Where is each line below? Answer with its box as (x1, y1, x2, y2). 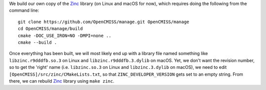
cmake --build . (18, 39, 57, 45)
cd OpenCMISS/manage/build (18, 26, 83, 31)
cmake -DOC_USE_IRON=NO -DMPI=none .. (18, 32, 112, 38)
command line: (9, 7, 39, 13)
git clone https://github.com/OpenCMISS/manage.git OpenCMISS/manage (18, 19, 190, 25)
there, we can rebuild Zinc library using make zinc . (9, 78, 114, 84)
